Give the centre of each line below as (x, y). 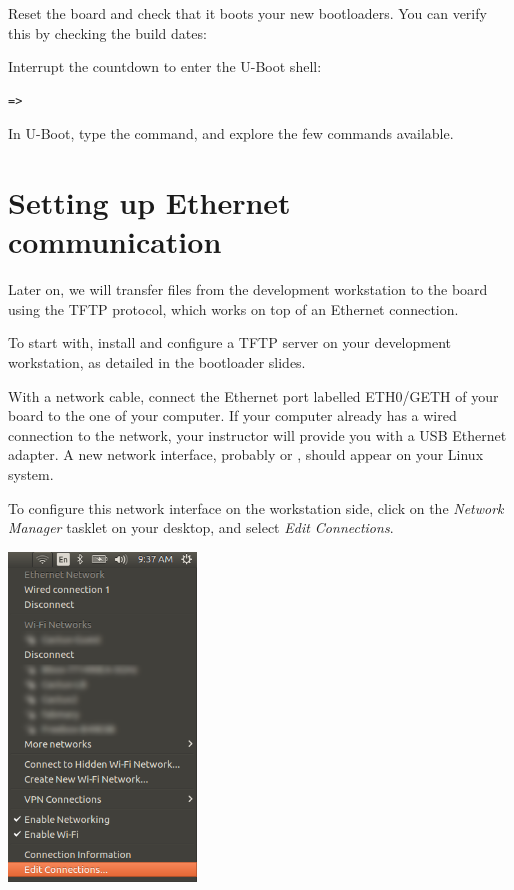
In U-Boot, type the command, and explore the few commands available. (231, 133)
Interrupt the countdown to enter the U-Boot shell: (165, 66)
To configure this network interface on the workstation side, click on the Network (256, 507)
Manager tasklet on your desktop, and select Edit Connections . (201, 527)
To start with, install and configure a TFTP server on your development (229, 342)
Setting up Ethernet (149, 202)
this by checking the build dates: (107, 32)
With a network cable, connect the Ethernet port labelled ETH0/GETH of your (253, 395)
